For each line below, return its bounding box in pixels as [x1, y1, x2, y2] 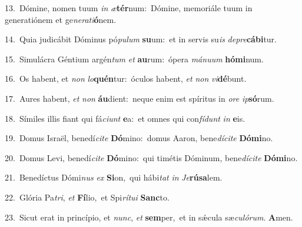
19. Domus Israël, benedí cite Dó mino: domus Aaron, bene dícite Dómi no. [5, 132, 273, 144]
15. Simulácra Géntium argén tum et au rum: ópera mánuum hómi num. [5, 52, 264, 65]
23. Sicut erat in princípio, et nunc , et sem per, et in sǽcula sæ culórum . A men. [5, 211, 293, 223]
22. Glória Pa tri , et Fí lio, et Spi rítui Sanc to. [5, 191, 170, 203]
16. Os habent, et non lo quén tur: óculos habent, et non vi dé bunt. [5, 72, 247, 85]
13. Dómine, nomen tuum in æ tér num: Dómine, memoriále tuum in [5, 2, 253, 14]
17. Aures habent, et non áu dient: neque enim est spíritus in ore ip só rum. [5, 92, 274, 104]
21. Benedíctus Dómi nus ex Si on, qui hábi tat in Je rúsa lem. [5, 171, 223, 183]
